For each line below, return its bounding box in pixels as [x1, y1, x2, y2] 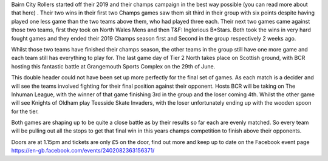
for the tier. [11, 108, 39, 115]
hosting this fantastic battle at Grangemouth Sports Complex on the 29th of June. [11, 62, 216, 70]
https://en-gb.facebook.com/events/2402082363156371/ [11, 147, 155, 154]
